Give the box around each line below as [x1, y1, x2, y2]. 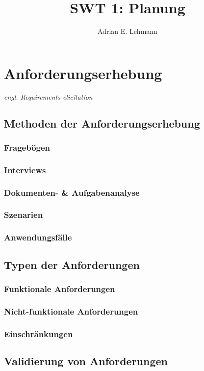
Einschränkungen [4, 327, 73, 340]
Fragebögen [4, 141, 51, 153]
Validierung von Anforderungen [4, 353, 168, 368]
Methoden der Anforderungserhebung [4, 115, 200, 131]
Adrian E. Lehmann [98, 26, 157, 36]
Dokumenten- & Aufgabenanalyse [4, 186, 140, 198]
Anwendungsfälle [4, 231, 72, 243]
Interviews [4, 163, 46, 176]
